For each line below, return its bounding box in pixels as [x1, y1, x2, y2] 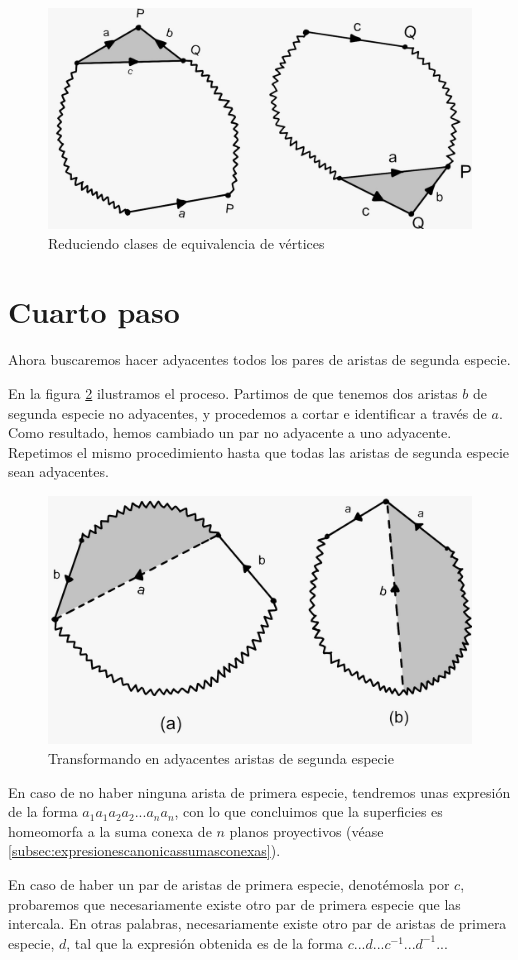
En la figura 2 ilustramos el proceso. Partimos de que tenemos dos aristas [8, 383, 458, 404]
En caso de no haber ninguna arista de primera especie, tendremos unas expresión [8, 781, 511, 802]
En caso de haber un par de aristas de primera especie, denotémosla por [8, 873, 450, 894]
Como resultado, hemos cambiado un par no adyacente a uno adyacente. [8, 422, 452, 443]
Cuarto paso [8, 291, 180, 332]
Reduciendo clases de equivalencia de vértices [48, 232, 325, 253]
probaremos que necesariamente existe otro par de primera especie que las [8, 893, 461, 914]
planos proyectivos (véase [229, 820, 384, 841]
